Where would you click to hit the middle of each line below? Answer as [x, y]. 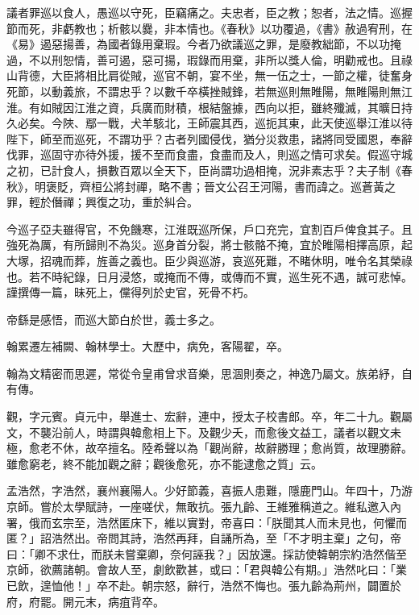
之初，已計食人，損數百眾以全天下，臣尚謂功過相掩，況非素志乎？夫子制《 [204, 170]
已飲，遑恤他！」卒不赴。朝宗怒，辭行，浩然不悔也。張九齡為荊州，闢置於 [204, 585]
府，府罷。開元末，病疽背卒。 [85, 601]
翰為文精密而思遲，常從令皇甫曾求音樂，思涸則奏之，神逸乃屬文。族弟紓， [204, 373]
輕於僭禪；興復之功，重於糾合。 [113, 202]
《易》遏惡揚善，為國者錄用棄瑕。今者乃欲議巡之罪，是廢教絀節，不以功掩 [204, 44]
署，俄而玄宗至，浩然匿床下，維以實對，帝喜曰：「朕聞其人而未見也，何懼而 [207, 522]
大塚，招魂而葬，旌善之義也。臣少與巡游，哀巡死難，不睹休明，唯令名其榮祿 [209, 260]
